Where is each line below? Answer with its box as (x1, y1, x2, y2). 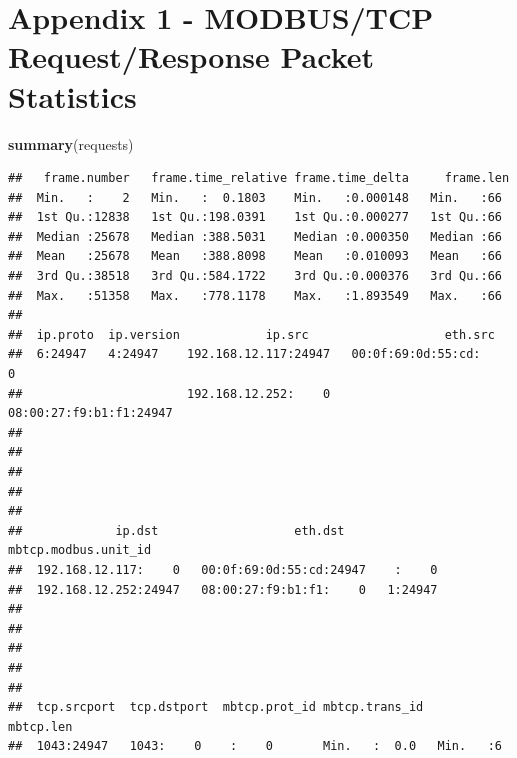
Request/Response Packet (8, 36, 375, 77)
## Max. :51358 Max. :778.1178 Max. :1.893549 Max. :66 (8, 288, 502, 303)
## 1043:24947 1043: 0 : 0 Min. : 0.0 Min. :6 (8, 739, 502, 754)
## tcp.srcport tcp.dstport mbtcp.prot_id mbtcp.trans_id (8, 700, 424, 715)
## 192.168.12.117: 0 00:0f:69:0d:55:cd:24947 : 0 (8, 562, 438, 577)
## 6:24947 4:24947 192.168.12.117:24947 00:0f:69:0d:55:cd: (8, 347, 481, 362)
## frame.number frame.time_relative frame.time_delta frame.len (8, 171, 510, 186)
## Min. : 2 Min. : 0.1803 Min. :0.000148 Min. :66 (8, 190, 502, 205)
